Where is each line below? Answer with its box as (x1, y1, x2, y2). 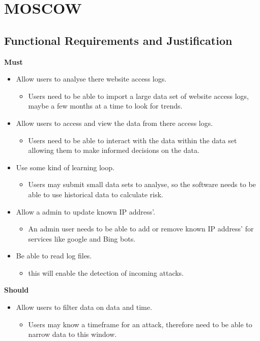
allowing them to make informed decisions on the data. (28, 145, 199, 155)
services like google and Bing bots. (28, 233, 136, 244)
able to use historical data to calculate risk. (28, 189, 163, 199)
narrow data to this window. (28, 329, 117, 339)
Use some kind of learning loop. (16, 162, 114, 172)
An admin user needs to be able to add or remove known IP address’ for (28, 223, 254, 234)
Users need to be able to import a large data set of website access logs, (28, 90, 249, 101)
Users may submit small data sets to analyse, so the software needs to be (28, 179, 256, 190)
